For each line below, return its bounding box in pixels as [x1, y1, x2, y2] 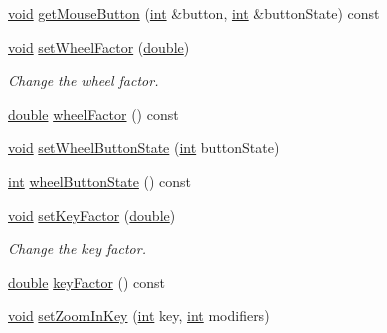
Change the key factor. [8, 238, 146, 259]
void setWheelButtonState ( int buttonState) [8, 137, 280, 158]
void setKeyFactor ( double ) [8, 204, 176, 225]
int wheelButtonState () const [8, 170, 192, 191]
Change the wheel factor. [8, 70, 159, 91]
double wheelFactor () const [8, 103, 179, 124]
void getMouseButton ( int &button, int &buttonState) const [8, 3, 380, 23]
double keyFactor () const [8, 271, 166, 292]
